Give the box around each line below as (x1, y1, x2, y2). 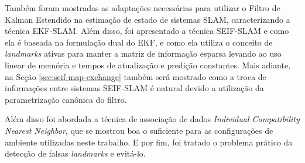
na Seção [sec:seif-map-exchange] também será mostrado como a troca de (5, 70, 266, 82)
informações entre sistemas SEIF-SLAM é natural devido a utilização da (5, 82, 264, 94)
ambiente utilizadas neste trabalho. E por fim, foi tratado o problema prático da (5, 136, 293, 148)
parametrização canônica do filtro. (5, 93, 127, 105)
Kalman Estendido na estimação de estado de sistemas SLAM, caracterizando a (5, 13, 290, 25)
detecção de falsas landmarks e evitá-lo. (5, 147, 146, 159)
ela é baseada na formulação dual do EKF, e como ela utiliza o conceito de (5, 36, 273, 48)
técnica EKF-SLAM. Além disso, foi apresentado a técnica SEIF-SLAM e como (5, 25, 289, 37)
